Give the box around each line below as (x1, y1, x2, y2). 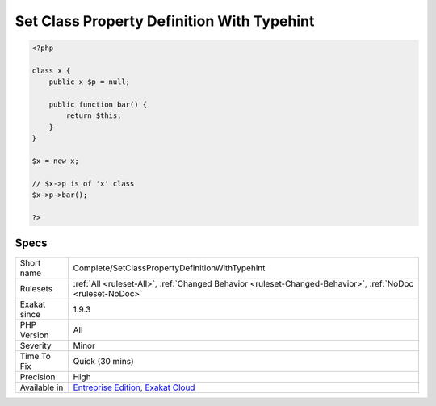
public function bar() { (48, 100, 148, 109)
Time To (19, 350, 52, 362)
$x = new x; (31, 157, 80, 165)
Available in (19, 382, 64, 393)
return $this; (65, 111, 122, 120)
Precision (19, 371, 56, 383)
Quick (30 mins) (73, 355, 134, 366)
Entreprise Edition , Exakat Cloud (73, 382, 195, 393)
